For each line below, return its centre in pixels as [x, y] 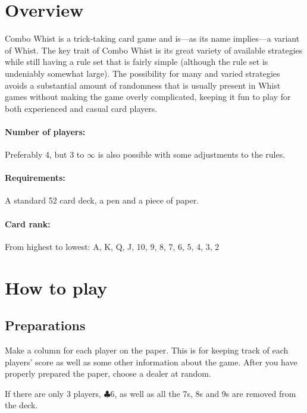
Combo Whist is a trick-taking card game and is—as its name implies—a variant [152, 38]
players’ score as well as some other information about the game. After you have [151, 362]
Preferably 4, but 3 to [45, 154]
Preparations [45, 325]
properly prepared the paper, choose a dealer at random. [108, 373]
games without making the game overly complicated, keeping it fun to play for [148, 97]
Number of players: [45, 131]
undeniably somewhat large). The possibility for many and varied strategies [142, 73]
